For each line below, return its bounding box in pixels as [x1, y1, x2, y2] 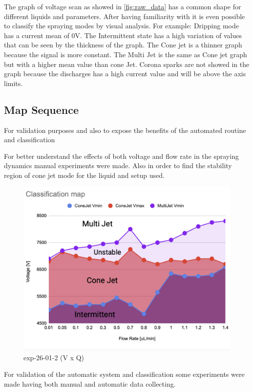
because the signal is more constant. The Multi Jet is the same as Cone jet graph [4, 49, 247, 59]
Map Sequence [4, 102, 79, 117]
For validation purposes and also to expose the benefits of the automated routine [4, 125, 246, 135]
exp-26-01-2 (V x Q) [23, 352, 84, 363]
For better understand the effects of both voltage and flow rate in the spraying [4, 151, 239, 161]
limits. [4, 78, 23, 88]
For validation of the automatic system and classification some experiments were [4, 369, 245, 379]
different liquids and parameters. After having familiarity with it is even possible [4, 11, 245, 21]
